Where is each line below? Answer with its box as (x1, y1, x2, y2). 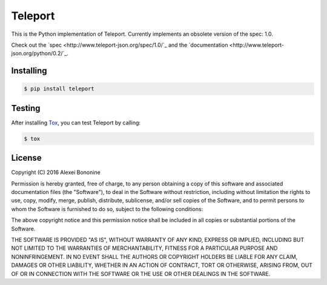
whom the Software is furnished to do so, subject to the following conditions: (11, 205, 203, 212)
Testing (11, 103, 41, 113)
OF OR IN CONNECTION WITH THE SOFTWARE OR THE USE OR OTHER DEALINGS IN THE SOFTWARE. (11, 270, 271, 277)
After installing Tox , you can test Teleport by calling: (11, 119, 141, 126)
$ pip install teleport (24, 85, 95, 92)
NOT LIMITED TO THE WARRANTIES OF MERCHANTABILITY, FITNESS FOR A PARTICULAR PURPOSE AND (11, 244, 278, 252)
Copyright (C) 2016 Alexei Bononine (11, 169, 101, 176)
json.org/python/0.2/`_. (11, 50, 69, 57)
